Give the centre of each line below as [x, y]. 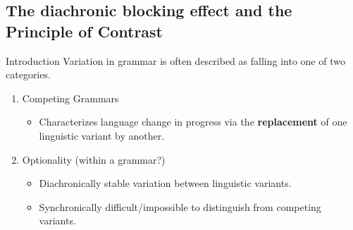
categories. [28, 74]
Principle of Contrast [84, 31]
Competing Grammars [70, 98]
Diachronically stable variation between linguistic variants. [165, 183]
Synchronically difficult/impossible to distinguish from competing [180, 206]
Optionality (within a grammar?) [94, 159]
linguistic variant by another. [102, 135]
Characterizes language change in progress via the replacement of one [193, 122]
